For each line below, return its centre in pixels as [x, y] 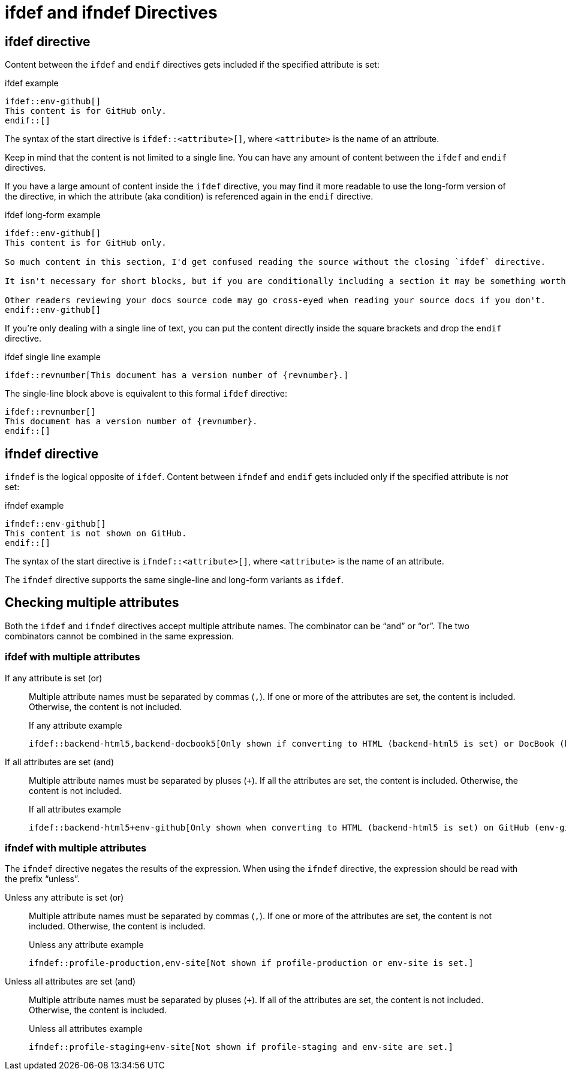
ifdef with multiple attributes [73, 657]
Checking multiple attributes [92, 603]
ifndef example [34, 506]
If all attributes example [75, 809]
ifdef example [32, 83]
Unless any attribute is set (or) [64, 898]
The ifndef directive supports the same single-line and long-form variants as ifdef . [174, 580]
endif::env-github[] [53, 310]
